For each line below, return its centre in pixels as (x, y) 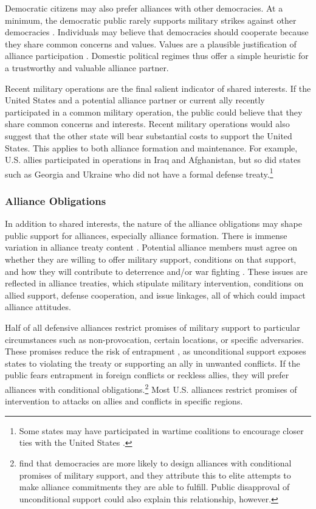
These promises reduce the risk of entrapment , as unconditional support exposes (156, 351)
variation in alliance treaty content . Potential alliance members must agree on (151, 247)
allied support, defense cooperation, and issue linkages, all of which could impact (155, 295)
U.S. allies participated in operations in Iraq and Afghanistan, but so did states (153, 160)
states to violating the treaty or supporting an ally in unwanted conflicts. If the (153, 363)
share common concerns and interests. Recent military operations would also (147, 124)
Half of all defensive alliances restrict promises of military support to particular (153, 327)
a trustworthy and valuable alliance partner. (87, 67)
